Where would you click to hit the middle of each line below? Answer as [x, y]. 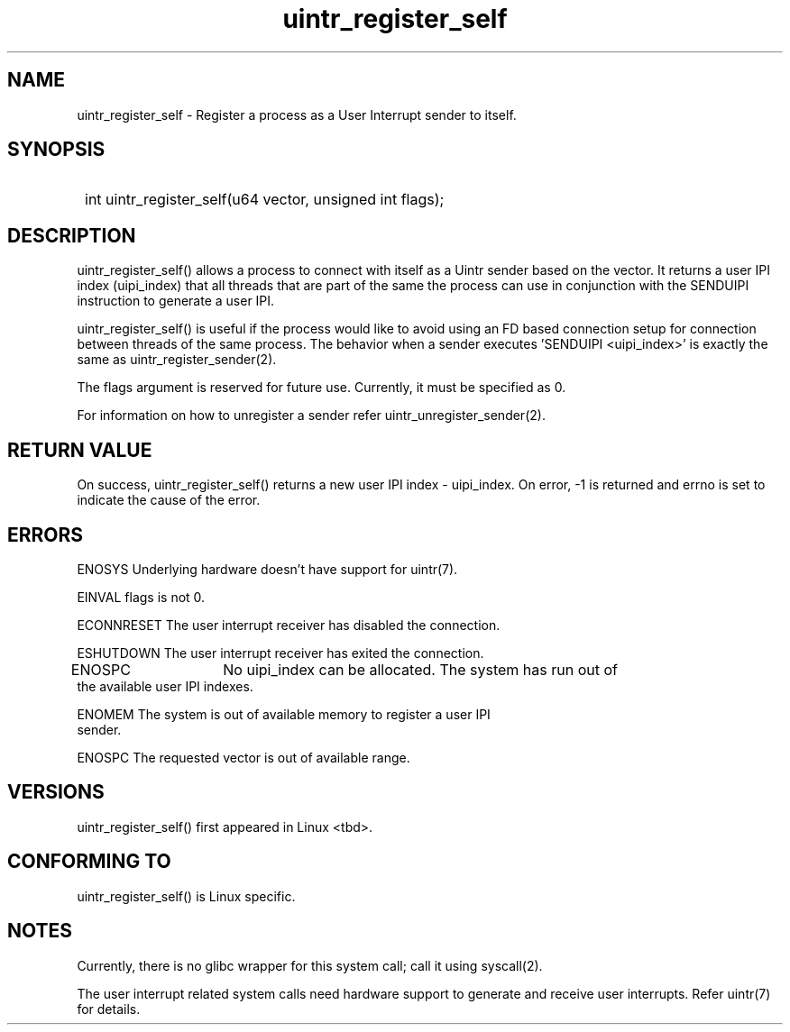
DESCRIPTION [72, 235]
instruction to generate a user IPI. [176, 301]
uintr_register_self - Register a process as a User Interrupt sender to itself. [297, 114]
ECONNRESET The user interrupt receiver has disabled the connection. [289, 625]
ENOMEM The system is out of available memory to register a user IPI [284, 714]
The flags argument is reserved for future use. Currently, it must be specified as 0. [322, 388]
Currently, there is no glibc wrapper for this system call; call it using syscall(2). [310, 965]
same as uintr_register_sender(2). [177, 360]
